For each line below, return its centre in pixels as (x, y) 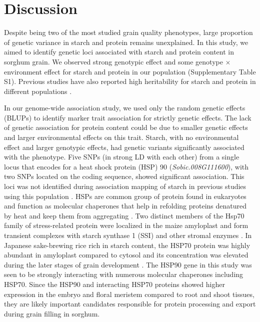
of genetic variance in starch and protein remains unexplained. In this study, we (126, 42)
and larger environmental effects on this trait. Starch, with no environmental (121, 137)
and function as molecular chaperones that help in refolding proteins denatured (125, 206)
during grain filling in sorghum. (52, 313)
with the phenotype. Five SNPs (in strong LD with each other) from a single (122, 157)
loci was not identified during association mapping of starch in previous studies (125, 186)
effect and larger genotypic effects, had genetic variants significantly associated (124, 147)
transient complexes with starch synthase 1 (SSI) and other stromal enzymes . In (128, 235)
